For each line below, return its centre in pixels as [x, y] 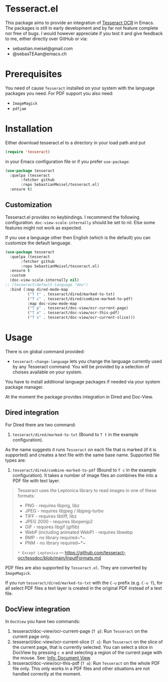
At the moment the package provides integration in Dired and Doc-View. [79, 397]
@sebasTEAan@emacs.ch [39, 54]
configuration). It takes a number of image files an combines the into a [85, 475]
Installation [29, 129]
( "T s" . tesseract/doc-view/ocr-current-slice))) [81, 318]
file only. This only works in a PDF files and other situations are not [81, 668]
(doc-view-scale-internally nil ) [44, 280]
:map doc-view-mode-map [52, 304]
